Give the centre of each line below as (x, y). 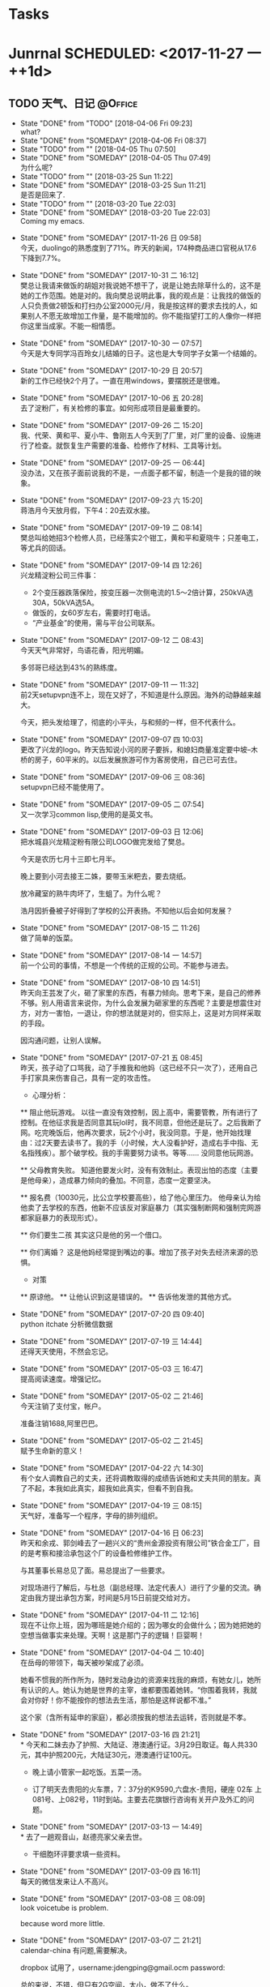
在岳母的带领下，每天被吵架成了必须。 (84, 1663)
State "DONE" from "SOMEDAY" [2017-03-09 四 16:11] (110, 1871)
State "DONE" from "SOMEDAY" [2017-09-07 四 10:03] (112, 739)
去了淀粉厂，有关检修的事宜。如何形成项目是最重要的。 (112, 408)
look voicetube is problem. (64, 1908)
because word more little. (62, 1924)
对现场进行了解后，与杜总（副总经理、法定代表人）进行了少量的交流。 (137, 1588)
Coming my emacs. (52, 221)
